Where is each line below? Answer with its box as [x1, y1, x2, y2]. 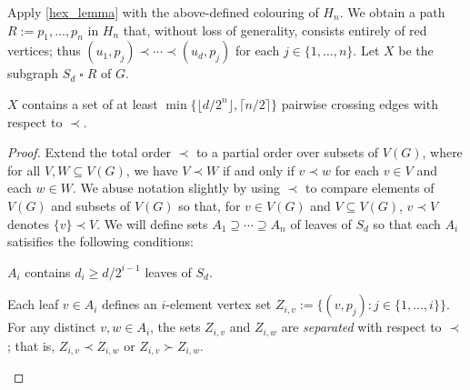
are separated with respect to [281, 317, 442, 336]
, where [422, 143, 463, 162]
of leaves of [290, 214, 352, 233]
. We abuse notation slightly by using [72, 178, 280, 197]
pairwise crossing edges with [281, 94, 438, 113]
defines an [102, 295, 157, 314]
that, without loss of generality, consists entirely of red [123, 20, 427, 39]
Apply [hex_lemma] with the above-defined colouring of [7, 3, 319, 21]
